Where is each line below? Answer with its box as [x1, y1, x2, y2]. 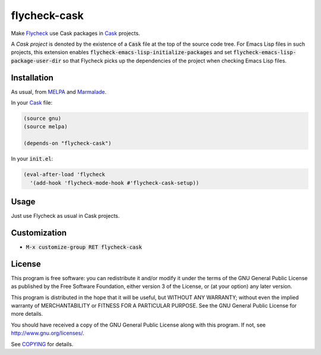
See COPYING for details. [11, 340, 74, 347]
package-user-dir [11, 57, 62, 64]
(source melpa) [23, 123, 68, 130]
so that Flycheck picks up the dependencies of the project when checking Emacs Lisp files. [62, 57, 287, 64]
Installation [11, 72, 53, 83]
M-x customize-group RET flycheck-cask [26, 243, 142, 251]
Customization [11, 227, 67, 237]
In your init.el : [11, 155, 53, 163]
